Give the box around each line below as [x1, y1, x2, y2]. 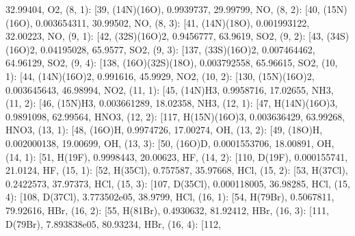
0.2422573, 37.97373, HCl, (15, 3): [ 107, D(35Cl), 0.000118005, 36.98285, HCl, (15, [5, 176, 350, 190]
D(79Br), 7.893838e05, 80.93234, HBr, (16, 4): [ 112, [5, 216, 221, 231]
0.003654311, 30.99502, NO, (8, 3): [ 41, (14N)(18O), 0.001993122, [36, 15, 310, 29]
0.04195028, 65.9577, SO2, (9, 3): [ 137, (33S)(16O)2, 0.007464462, [40, 42, 315, 56]
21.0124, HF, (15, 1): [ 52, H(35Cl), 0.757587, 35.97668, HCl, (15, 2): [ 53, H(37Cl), [5, 163, 348, 177]
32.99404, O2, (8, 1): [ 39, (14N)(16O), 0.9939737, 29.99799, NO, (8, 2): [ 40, [5, 2, 320, 16]
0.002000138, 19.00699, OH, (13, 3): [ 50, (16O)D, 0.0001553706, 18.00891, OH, [5, 135, 334, 150]
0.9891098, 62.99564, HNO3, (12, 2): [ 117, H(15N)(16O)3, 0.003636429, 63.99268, [5, 109, 345, 123]
